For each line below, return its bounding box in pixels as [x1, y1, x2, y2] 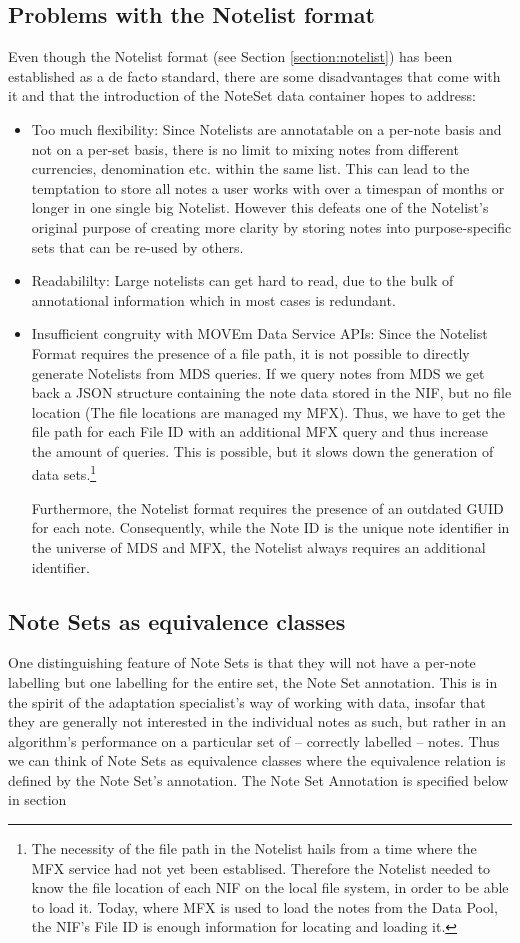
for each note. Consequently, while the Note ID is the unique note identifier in [31, 517, 510, 538]
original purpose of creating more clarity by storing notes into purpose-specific [31, 216, 512, 237]
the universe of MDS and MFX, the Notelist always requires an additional [31, 536, 486, 557]
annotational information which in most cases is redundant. [31, 289, 396, 310]
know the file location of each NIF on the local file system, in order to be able [31, 877, 509, 898]
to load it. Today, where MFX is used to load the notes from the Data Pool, [31, 896, 498, 917]
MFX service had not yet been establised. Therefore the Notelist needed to [31, 857, 491, 878]
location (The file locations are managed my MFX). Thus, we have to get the [31, 401, 506, 422]
